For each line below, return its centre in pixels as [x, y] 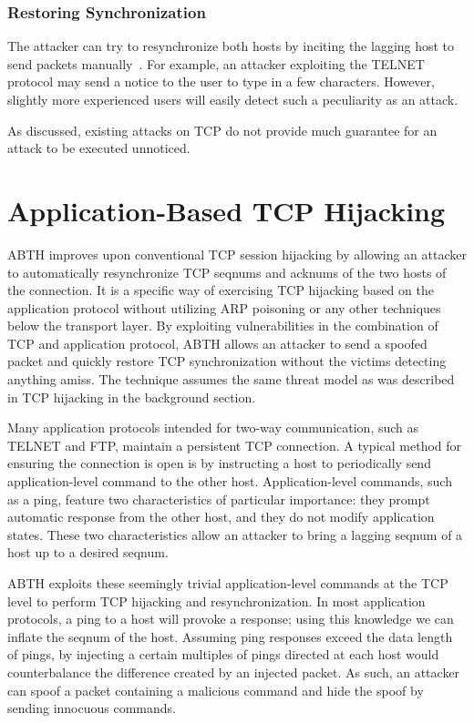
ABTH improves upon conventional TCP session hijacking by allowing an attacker [237, 254]
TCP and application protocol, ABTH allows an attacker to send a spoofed [217, 343]
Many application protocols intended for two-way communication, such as [213, 428]
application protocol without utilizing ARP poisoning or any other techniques [224, 307]
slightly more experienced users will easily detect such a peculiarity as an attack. [233, 99]
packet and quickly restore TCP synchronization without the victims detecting [227, 361]
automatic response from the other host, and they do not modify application [221, 517]
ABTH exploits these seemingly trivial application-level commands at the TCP [228, 583]
